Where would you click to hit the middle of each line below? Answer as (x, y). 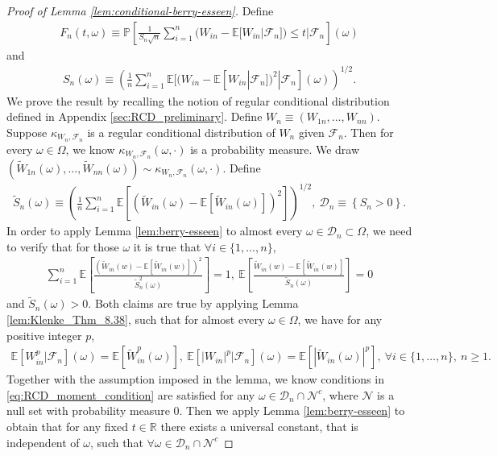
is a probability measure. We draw (275, 149)
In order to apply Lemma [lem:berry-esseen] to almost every (155, 231)
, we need (389, 231)
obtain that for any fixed (67, 426)
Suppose (27, 132)
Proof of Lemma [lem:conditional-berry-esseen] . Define (140, 10)
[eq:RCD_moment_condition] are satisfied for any (131, 394)
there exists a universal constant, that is (259, 426)
